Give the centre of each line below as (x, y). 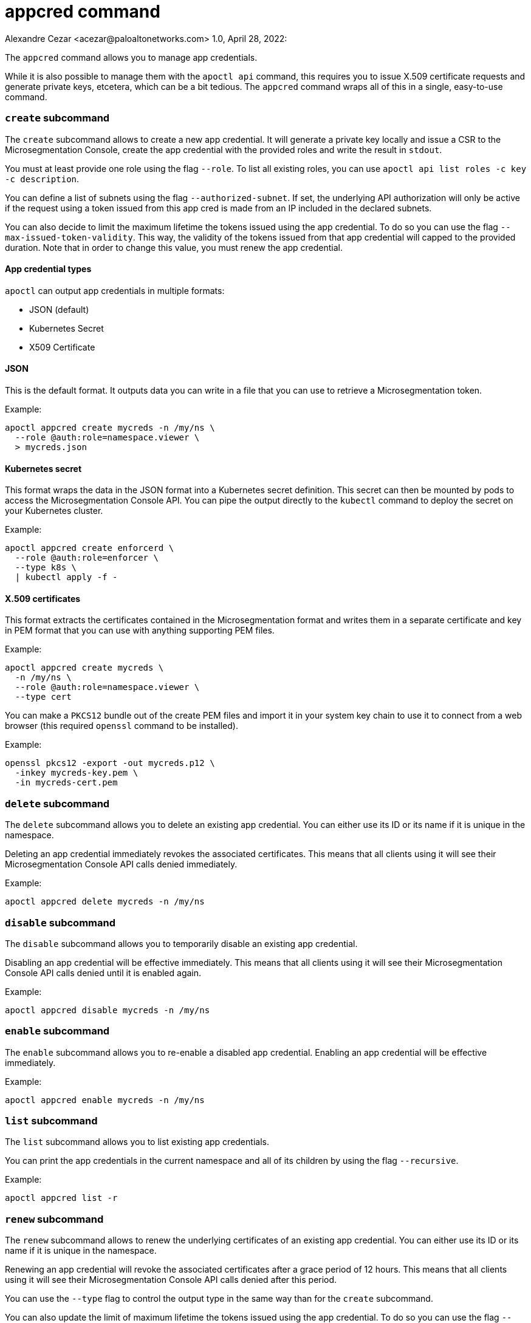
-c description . (42, 179)
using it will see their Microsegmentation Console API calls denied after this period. (171, 1280)
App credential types (48, 269)
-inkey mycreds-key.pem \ (77, 773)
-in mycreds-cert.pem (66, 783)
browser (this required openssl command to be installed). (122, 726)
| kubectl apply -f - (66, 577)
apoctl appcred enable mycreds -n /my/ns (105, 1100)
